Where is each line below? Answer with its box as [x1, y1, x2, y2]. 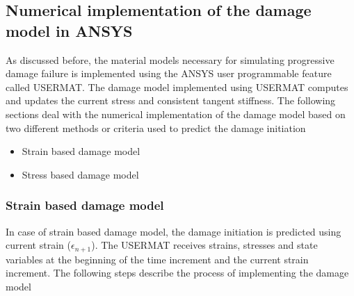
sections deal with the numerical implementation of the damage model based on [6, 106, 346, 121]
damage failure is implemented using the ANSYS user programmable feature [6, 66, 332, 81]
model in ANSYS [6, 19, 133, 41]
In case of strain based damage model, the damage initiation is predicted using [6, 224, 341, 238]
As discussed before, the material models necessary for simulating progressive [6, 52, 335, 67]
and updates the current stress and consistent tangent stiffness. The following [6, 93, 336, 108]
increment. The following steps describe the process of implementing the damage [6, 265, 349, 280]
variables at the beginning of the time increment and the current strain [6, 252, 309, 266]
